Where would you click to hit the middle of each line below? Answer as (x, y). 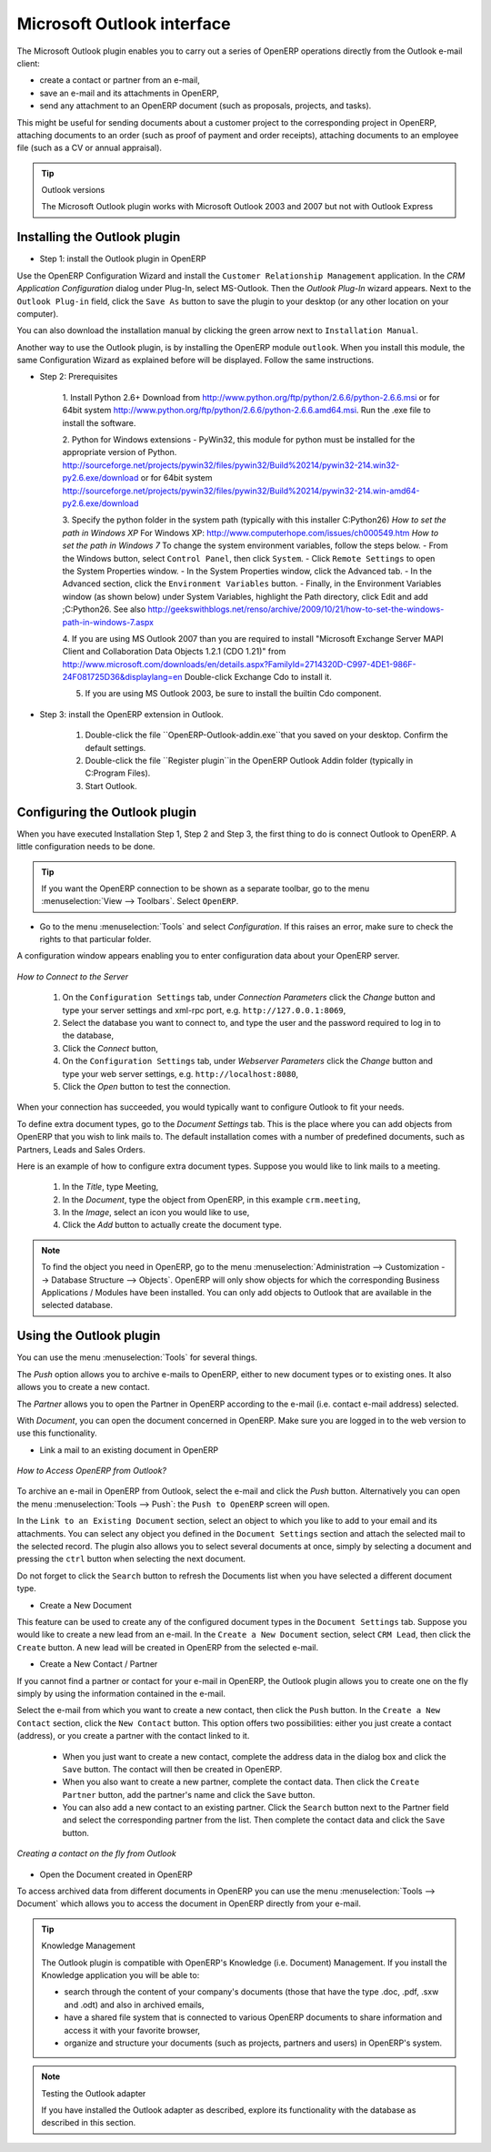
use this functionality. (57, 1433)
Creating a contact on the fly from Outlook (96, 1853)
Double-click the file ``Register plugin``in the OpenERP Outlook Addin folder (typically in (249, 761)
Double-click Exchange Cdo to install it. (258, 677)
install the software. (99, 422)
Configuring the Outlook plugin (107, 812)
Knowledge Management (88, 1946)
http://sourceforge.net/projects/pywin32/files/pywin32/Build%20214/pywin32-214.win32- (231, 465)
